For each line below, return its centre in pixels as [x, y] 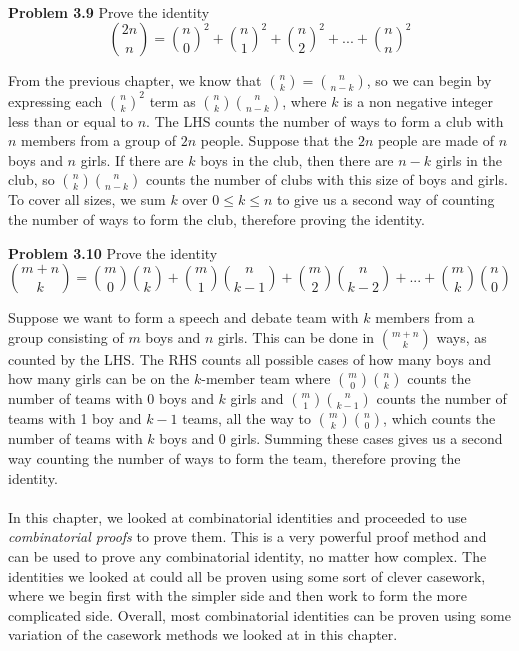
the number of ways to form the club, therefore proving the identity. [216, 219]
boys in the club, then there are [297, 159]
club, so [31, 179]
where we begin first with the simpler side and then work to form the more [237, 595]
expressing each [55, 100]
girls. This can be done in [296, 336]
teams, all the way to [246, 418]
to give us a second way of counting [385, 199]
